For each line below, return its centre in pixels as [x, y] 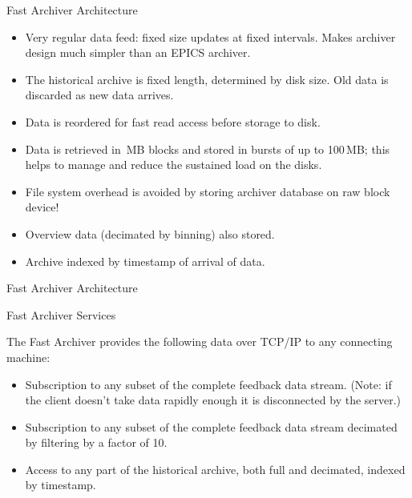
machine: [28, 357]
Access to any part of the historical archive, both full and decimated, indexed [215, 469]
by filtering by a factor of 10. [96, 442]
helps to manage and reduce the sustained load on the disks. [174, 165]
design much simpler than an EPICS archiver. [138, 52]
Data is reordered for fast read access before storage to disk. [173, 121]
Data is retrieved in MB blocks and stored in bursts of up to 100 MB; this [208, 149]
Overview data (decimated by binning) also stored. [150, 233]
